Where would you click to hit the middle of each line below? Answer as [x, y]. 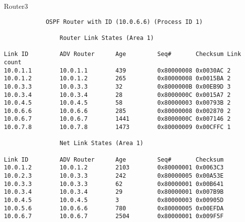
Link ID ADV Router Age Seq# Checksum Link [122, 54]
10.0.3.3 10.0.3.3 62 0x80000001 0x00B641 [114, 184]
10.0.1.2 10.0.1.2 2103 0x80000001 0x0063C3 [114, 168]
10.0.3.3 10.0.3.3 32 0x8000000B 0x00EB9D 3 [117, 86]
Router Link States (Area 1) [107, 38]
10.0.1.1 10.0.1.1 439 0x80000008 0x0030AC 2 [117, 70]
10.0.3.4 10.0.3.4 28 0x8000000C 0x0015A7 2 [117, 95]
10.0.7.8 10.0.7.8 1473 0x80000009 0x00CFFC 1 [117, 127]
